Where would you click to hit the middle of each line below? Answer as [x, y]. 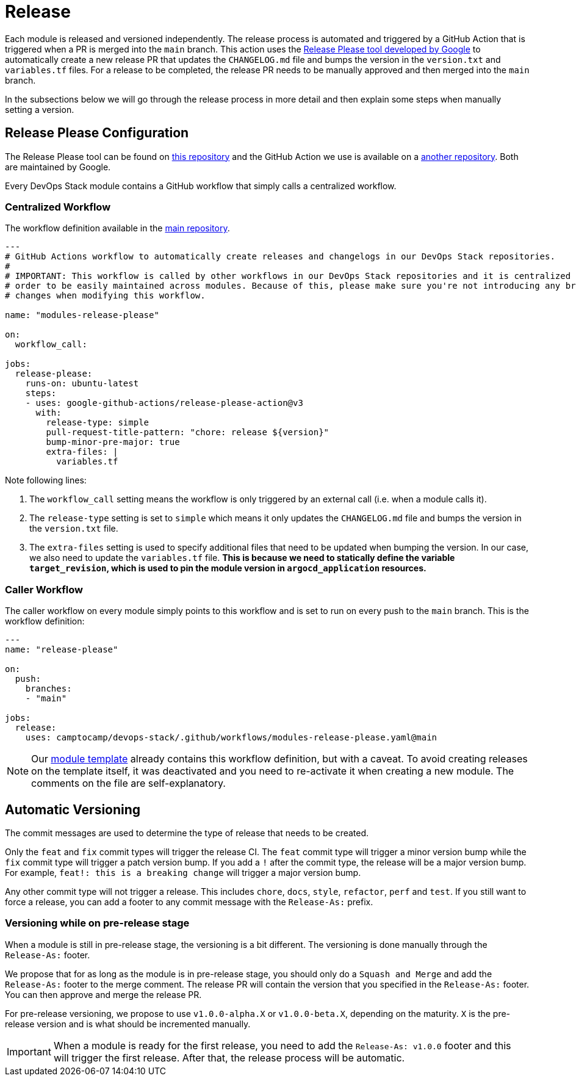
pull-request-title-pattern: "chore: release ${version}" [188, 432]
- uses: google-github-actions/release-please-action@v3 [164, 403]
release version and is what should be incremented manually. [128, 1024]
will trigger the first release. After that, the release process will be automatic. [229, 1057]
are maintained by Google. [58, 167]
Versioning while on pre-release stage [97, 923]
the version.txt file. [74, 529]
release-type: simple [98, 423]
